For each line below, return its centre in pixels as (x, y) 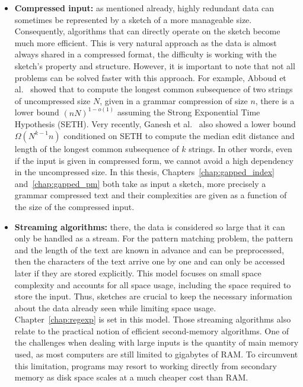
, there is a (275, 100)
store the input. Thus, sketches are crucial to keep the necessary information (153, 296)
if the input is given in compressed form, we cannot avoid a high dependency (154, 160)
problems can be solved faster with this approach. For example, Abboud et (150, 77)
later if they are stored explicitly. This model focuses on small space (138, 272)
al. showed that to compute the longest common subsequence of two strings (154, 89)
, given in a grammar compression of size (174, 100)
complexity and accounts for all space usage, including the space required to (153, 284)
